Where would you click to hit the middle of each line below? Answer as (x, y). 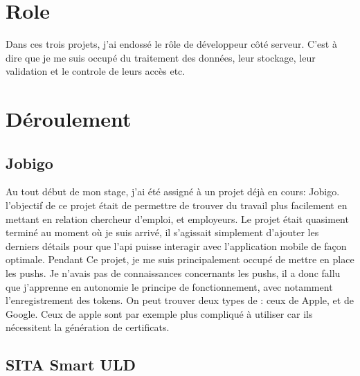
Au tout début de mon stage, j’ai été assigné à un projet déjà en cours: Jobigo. (173, 191)
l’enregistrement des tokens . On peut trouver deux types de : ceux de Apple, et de (180, 300)
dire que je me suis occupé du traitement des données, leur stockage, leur (161, 57)
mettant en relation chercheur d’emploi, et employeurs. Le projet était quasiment (177, 218)
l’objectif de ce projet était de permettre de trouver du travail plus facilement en (177, 205)
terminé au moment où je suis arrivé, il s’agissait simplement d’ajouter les (162, 232)
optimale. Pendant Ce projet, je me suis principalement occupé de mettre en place (180, 259)
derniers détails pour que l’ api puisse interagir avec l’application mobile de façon (176, 245)
